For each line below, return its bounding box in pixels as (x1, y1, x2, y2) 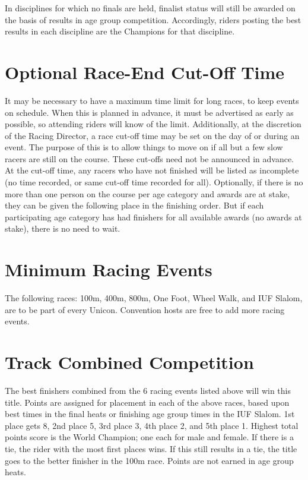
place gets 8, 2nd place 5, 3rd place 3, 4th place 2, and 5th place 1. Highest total (5, 419, 299, 431)
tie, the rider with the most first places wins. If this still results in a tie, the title (5, 443, 297, 455)
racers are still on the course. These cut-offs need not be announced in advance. (5, 152, 294, 165)
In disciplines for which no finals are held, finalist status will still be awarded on (5, 2, 296, 14)
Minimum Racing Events (5, 257, 212, 282)
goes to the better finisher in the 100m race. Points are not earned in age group (5, 454, 294, 466)
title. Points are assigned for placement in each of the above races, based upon (5, 396, 290, 408)
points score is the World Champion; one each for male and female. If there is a (5, 431, 294, 443)
